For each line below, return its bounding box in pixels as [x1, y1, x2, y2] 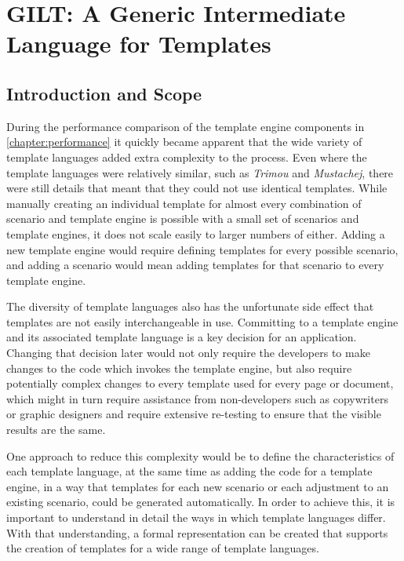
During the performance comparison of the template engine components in [6, 118, 365, 134]
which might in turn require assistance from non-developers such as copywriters [6, 390, 388, 406]
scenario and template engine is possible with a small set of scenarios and [6, 210, 359, 227]
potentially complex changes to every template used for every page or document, [6, 375, 394, 392]
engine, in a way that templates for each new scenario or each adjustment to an [6, 478, 389, 494]
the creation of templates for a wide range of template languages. [6, 540, 319, 556]
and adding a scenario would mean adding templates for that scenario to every [6, 257, 384, 273]
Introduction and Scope [6, 81, 202, 105]
